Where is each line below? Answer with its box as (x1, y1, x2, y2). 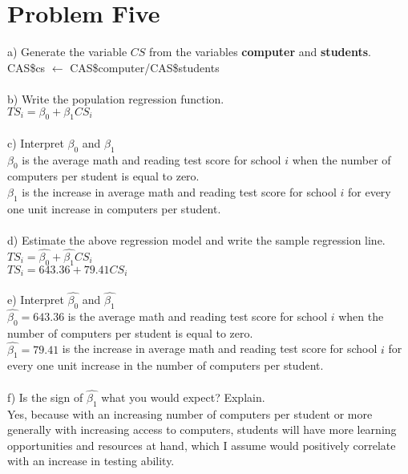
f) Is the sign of (7, 388, 83, 405)
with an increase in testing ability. (7, 452, 175, 469)
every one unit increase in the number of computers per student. (7, 357, 324, 374)
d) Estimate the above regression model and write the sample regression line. (7, 232, 386, 249)
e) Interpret (7, 290, 64, 307)
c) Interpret (7, 134, 64, 151)
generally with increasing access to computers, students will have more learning (7, 421, 397, 438)
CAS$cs (7, 59, 46, 75)
